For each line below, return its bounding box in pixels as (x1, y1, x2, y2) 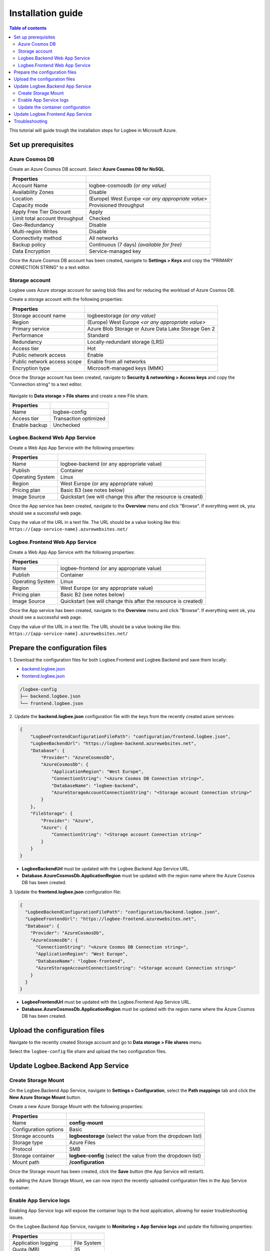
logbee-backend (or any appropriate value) (60, 460, 162, 467)
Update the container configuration (18, 104, 90, 110)
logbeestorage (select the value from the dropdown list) (69, 1132, 202, 1139)
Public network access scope (12, 358, 82, 365)
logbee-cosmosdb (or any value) (88, 182, 167, 189)
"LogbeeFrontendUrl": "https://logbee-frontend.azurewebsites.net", (25, 916, 197, 922)
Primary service (12, 325, 50, 332)
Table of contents (9, 25, 47, 31)
